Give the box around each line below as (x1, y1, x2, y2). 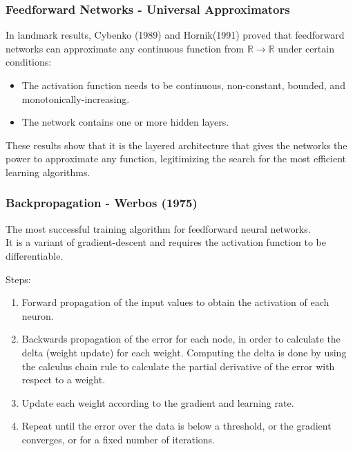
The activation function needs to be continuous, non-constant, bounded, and (21, 78, 345, 92)
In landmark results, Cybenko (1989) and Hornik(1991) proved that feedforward (6, 28, 345, 42)
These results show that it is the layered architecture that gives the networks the (6, 137, 347, 152)
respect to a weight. (21, 372, 106, 387)
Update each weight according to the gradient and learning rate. (21, 395, 294, 410)
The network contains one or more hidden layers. (21, 115, 229, 129)
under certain (278, 41, 334, 55)
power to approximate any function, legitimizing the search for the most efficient (6, 151, 347, 166)
